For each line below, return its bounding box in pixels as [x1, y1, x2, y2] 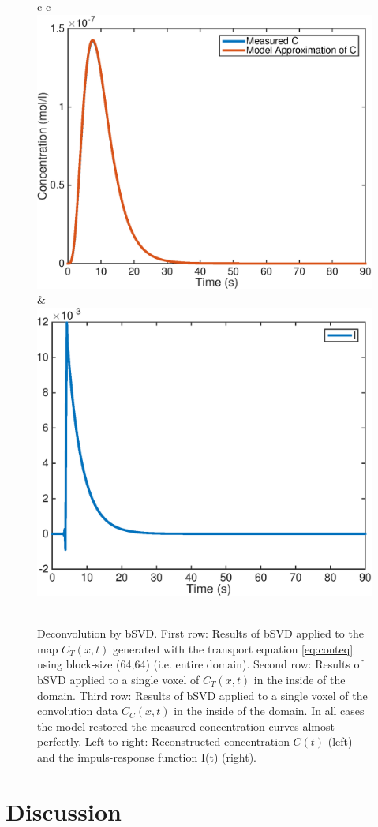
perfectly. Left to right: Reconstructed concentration [37, 733, 290, 750]
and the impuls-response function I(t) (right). [37, 748, 257, 765]
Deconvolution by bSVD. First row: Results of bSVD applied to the [37, 625, 364, 642]
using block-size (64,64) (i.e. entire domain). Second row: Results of [37, 656, 363, 672]
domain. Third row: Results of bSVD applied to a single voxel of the [37, 687, 368, 703]
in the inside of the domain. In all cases [174, 702, 365, 719]
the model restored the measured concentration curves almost [37, 717, 335, 734]
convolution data [37, 702, 118, 719]
